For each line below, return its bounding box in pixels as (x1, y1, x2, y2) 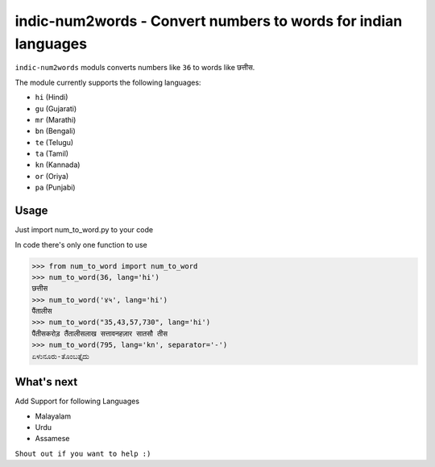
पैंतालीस (31, 306, 52, 316)
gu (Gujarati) (35, 103, 77, 113)
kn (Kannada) (35, 160, 81, 169)
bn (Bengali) (35, 126, 76, 136)
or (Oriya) (35, 171, 69, 181)
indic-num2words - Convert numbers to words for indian (14, 12, 403, 30)
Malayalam (35, 411, 72, 421)
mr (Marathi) (35, 115, 77, 124)
